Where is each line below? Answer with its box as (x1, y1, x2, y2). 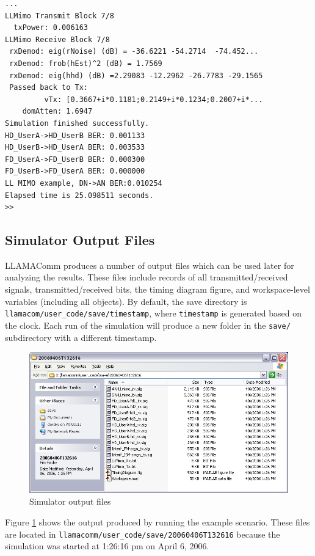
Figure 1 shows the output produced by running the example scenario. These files (5, 516, 310, 529)
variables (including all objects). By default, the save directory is (5, 294, 247, 307)
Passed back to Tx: (9, 83, 89, 92)
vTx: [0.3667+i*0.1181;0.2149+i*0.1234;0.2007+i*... (44, 95, 263, 104)
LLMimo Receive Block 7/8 (5, 35, 110, 44)
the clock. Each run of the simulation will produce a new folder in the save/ (5, 318, 291, 331)
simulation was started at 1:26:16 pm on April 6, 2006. (5, 540, 209, 552)
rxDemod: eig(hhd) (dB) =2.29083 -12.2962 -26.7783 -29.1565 (9, 71, 263, 80)
